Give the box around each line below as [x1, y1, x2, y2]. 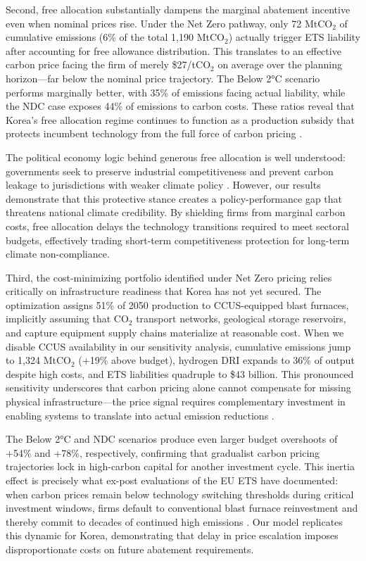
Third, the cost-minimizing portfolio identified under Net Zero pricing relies [6, 270, 332, 284]
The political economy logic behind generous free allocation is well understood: [6, 149, 346, 164]
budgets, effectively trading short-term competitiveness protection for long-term [6, 232, 350, 247]
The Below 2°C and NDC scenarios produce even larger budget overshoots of [6, 431, 338, 446]
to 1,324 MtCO [6, 353, 71, 367]
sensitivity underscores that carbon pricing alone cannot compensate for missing [6, 380, 351, 395]
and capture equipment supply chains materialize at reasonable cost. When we [6, 325, 344, 340]
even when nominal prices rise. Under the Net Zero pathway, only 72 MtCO [6, 15, 333, 30]
